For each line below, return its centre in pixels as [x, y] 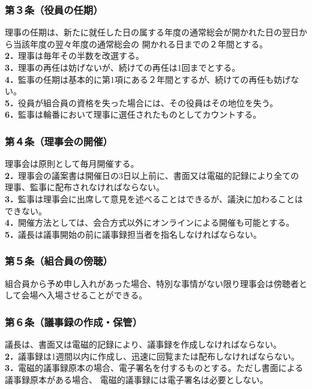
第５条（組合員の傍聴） [59, 261]
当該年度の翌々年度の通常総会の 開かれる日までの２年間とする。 [140, 44]
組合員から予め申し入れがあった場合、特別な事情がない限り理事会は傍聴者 [152, 283]
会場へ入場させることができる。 [84, 295]
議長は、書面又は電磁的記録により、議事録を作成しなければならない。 [143, 344]
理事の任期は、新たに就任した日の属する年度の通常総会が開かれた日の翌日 [152, 32]
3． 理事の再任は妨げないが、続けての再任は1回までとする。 [123, 67]
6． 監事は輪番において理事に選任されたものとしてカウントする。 [133, 114]
